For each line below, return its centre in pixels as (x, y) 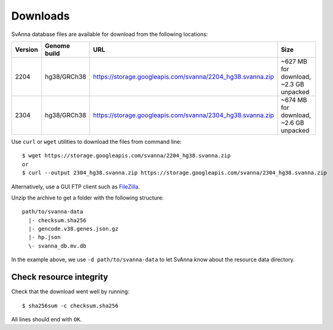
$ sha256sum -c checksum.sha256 (70, 306)
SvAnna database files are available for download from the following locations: (110, 34)
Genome (57, 46)
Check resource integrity (60, 277)
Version (26, 49)
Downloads (40, 16)
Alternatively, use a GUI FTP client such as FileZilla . (75, 187)
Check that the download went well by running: (70, 292)
